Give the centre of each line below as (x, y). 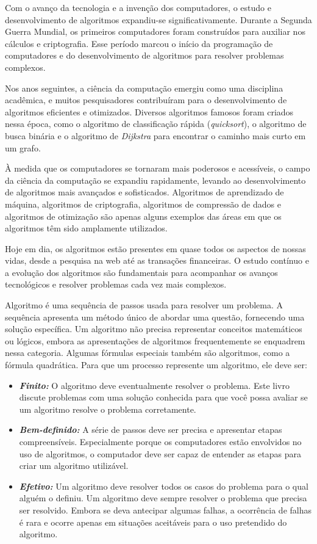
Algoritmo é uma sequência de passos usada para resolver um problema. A (144, 305)
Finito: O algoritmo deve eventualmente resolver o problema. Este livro (154, 385)
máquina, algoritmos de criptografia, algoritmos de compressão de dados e (143, 204)
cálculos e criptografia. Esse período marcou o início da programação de (139, 43)
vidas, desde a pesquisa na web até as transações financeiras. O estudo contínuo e (157, 260)
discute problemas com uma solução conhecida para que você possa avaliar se (163, 397)
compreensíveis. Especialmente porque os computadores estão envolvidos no (160, 441)
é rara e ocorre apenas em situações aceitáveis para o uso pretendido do (153, 522)
